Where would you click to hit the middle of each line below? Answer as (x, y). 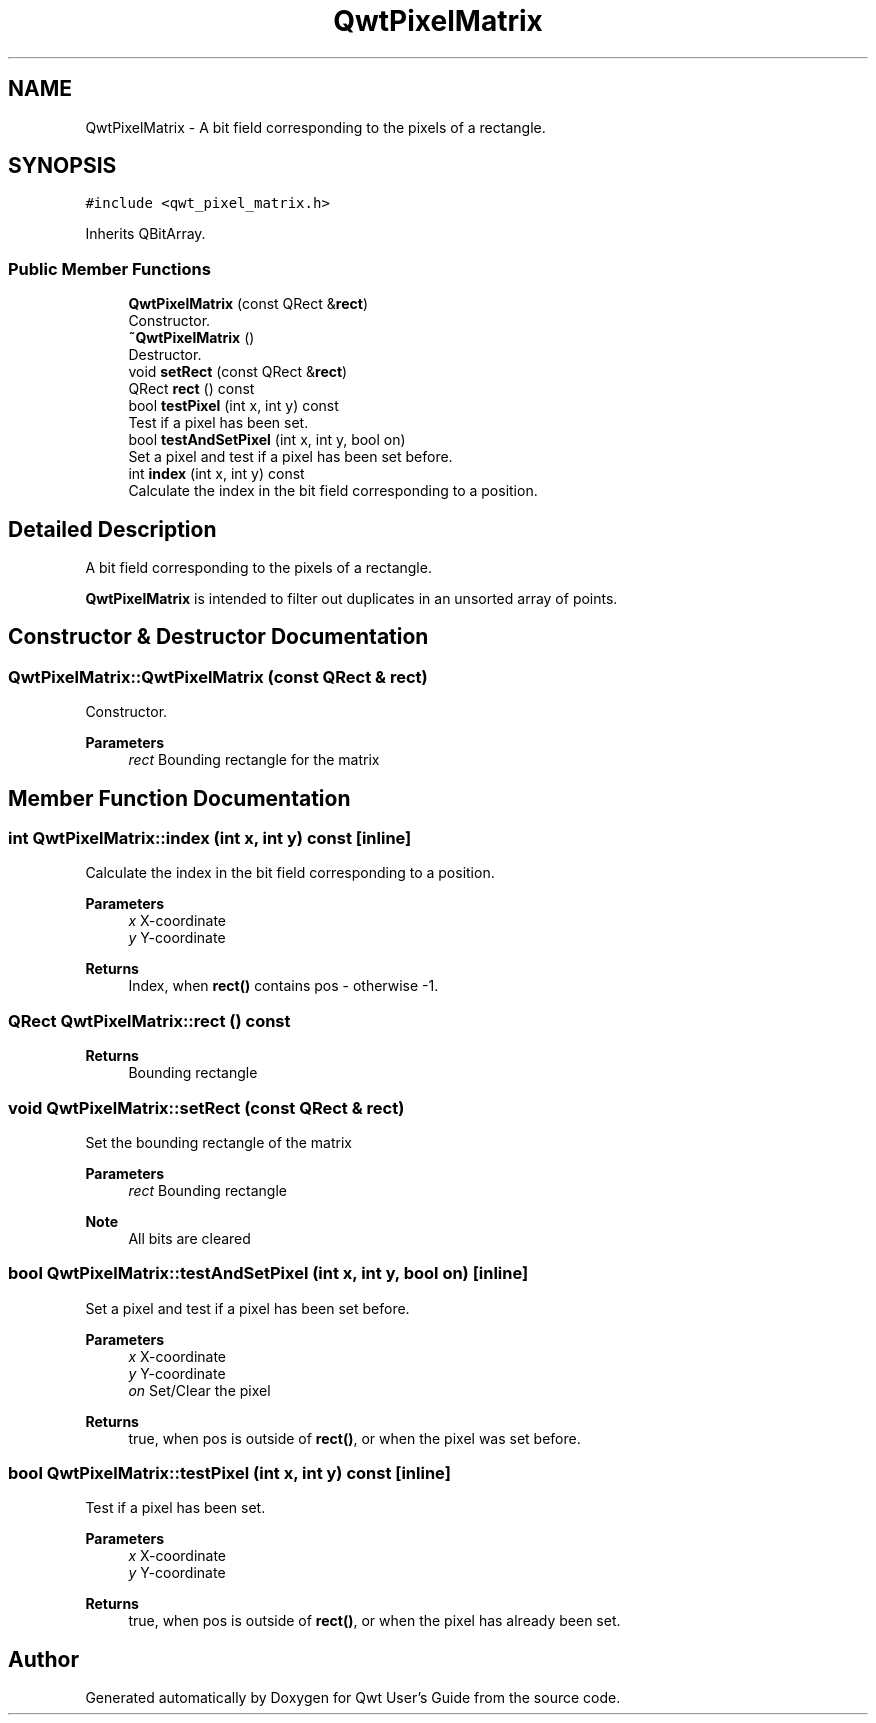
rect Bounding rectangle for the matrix (254, 760)
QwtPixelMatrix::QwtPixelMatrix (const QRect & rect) (218, 676)
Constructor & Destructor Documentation (218, 637)
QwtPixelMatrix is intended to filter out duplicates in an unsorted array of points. (351, 599)
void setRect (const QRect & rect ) (238, 372)
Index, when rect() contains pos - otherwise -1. (283, 986)
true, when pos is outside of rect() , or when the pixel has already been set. (374, 1621)
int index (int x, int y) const (216, 474)
